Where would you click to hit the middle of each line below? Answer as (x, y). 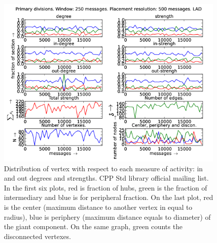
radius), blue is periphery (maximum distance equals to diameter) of (107, 217)
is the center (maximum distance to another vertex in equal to (98, 207)
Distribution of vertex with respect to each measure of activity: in (104, 168)
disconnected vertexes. (37, 236)
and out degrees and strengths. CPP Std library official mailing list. (107, 178)
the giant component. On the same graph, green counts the (93, 226)
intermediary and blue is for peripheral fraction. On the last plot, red (108, 197)
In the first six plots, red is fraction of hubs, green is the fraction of (106, 187)
